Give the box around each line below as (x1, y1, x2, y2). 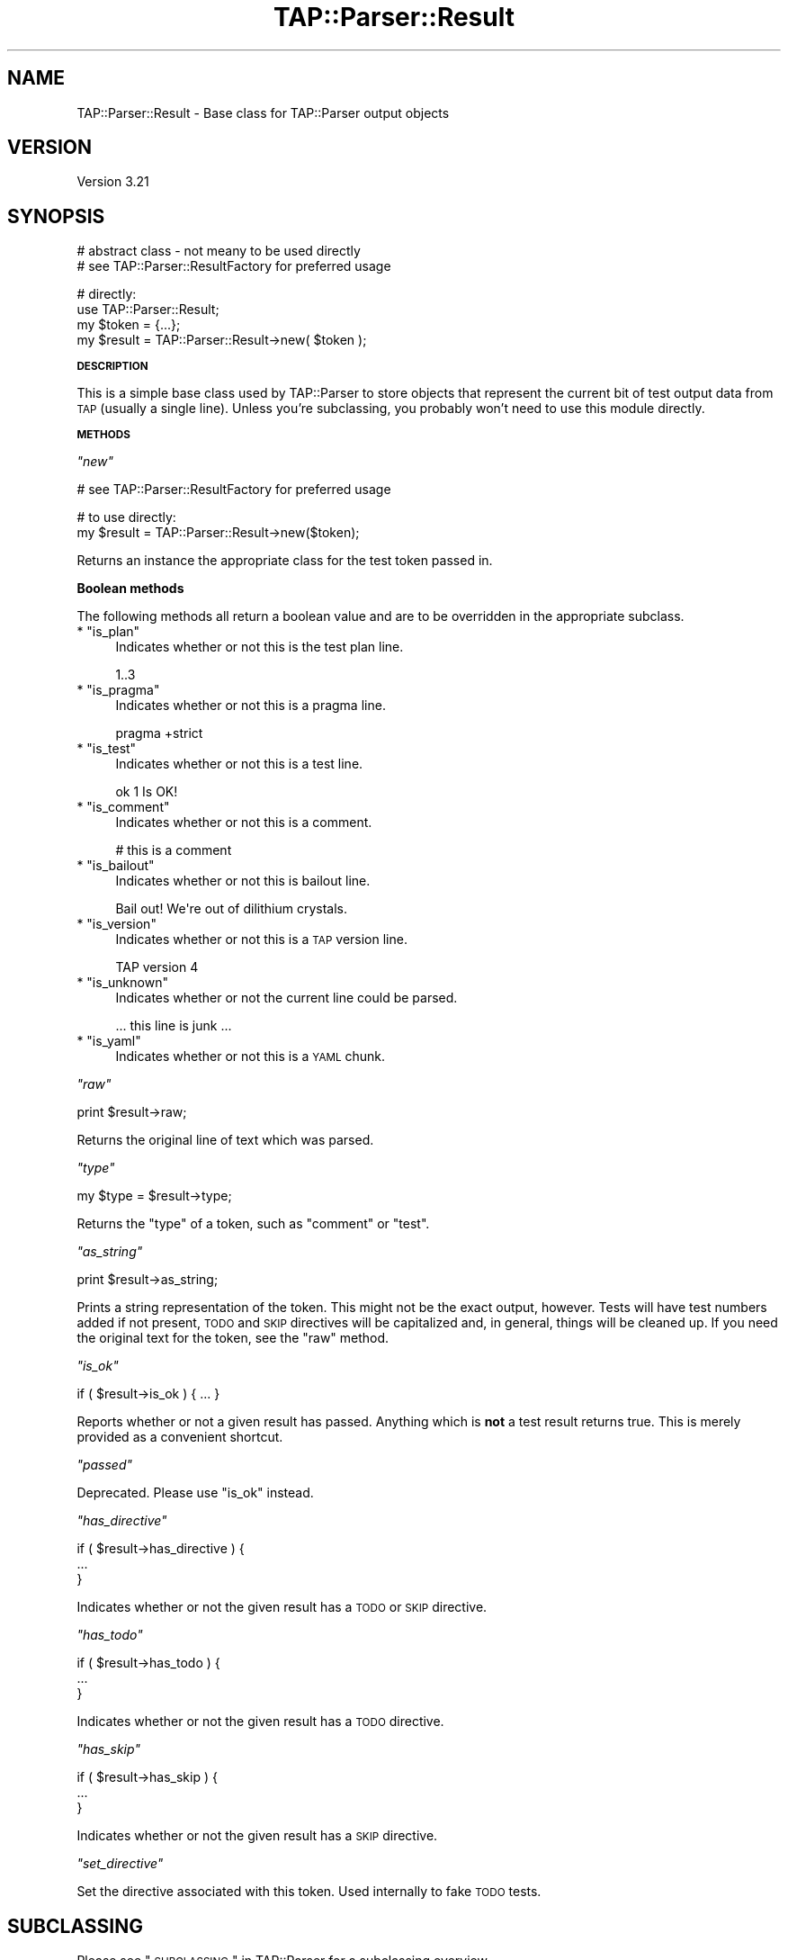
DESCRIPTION (76, 360, 148, 373)
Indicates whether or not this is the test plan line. (115, 639, 404, 655)
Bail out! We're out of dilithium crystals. (115, 901, 347, 917)
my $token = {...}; (76, 317, 181, 333)
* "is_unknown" (76, 975, 168, 991)
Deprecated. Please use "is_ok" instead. (76, 1485, 314, 1501)
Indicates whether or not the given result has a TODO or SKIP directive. (76, 1599, 488, 1615)
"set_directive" (76, 1856, 164, 1872)
